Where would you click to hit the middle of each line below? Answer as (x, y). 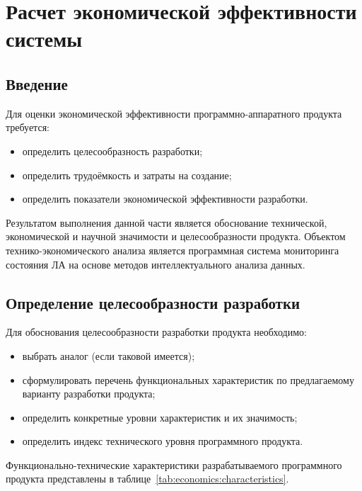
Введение (37, 83)
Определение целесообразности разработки (153, 302)
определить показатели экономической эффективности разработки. (165, 199)
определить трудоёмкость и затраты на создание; (127, 175)
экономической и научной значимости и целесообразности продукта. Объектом (176, 236)
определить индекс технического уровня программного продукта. (163, 441)
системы (44, 39)
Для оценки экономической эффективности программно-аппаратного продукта (174, 113)
